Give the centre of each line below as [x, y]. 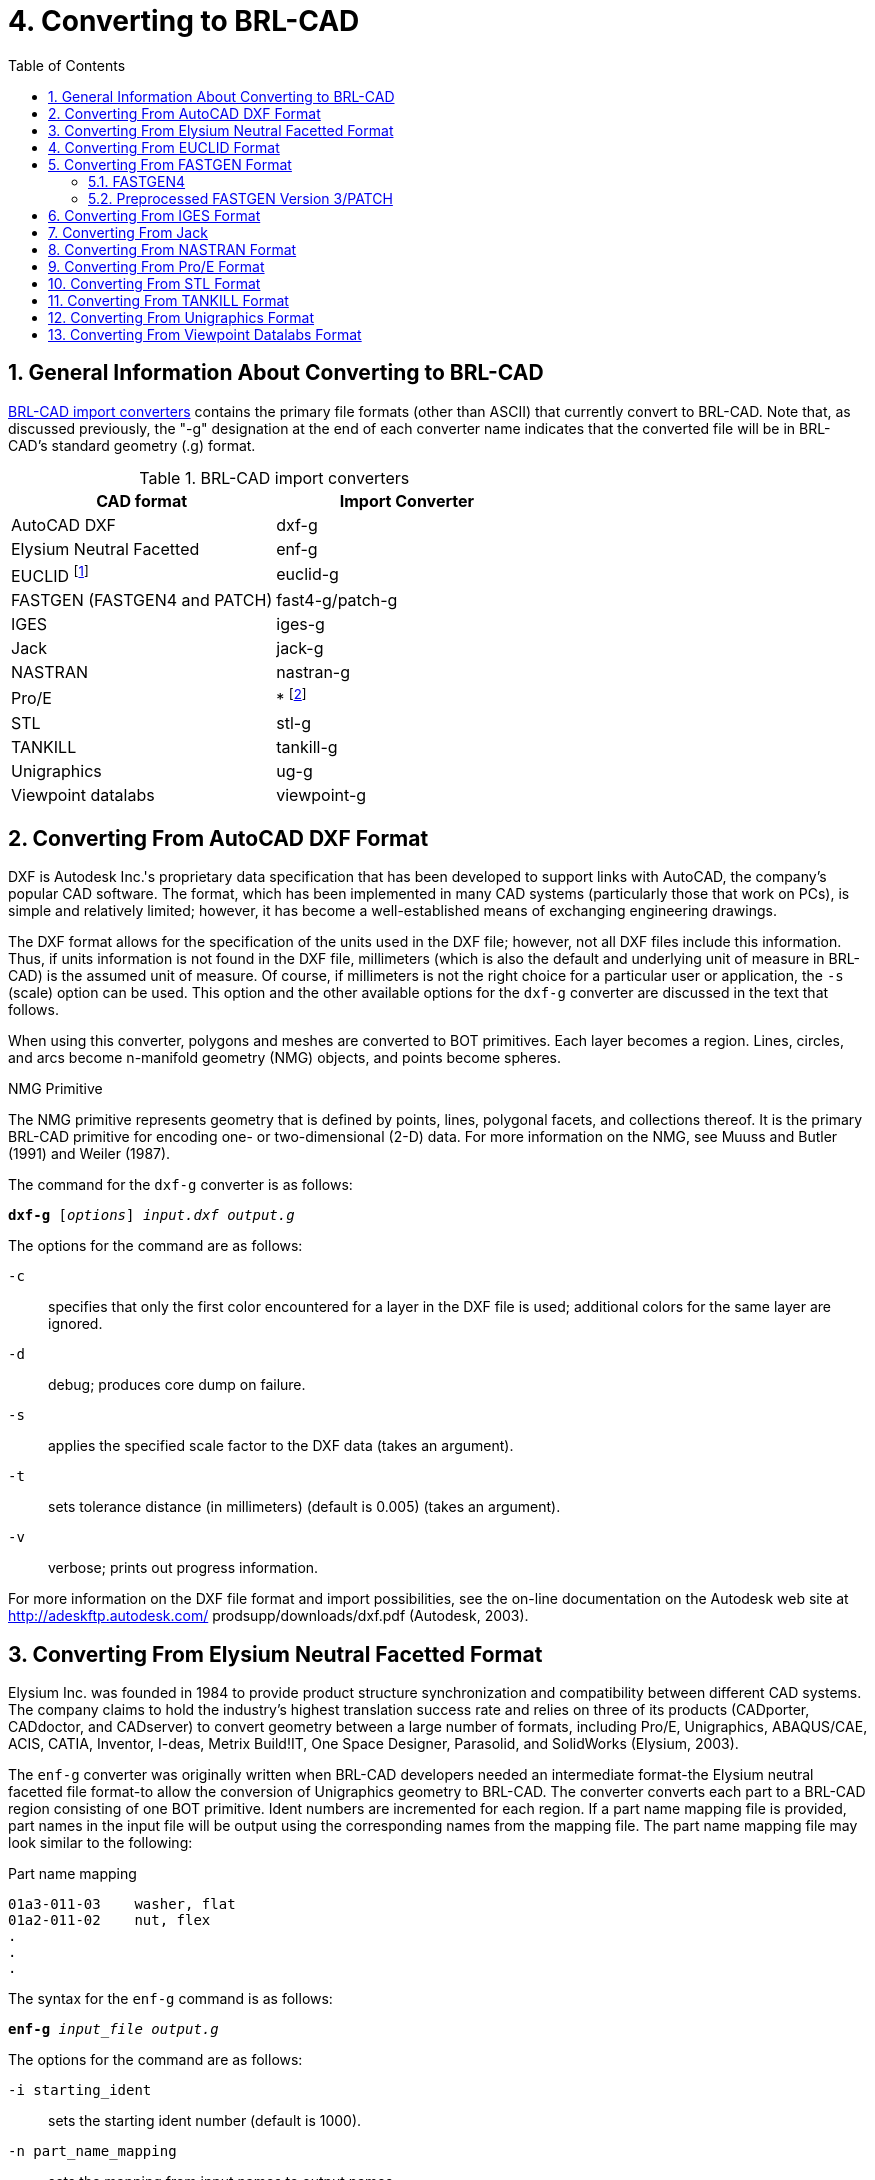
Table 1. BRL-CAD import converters [274, 477]
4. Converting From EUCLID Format [164, 147]
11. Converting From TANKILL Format [168, 300]
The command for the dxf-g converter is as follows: [180, 1185]
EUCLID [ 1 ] [50, 574]
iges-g [300, 623]
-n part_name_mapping [92, 2150]
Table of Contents [67, 65]
